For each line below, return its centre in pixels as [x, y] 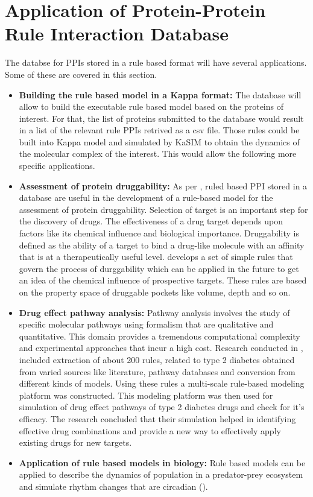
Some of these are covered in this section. [81, 74]
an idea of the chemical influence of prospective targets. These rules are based [163, 280]
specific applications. [57, 166]
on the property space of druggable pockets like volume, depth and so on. [155, 292]
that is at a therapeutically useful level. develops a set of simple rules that [156, 257]
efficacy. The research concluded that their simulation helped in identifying [157, 418]
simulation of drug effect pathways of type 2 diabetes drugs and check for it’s [162, 407]
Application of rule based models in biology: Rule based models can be [162, 462]
